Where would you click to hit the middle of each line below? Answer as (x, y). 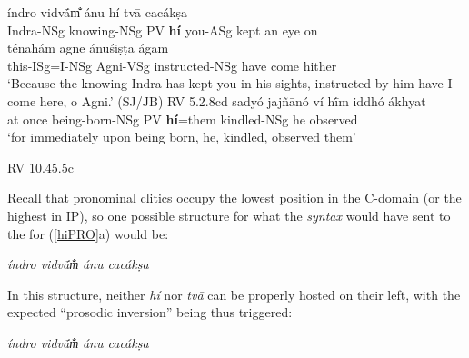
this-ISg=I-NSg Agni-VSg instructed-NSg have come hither (172, 65)
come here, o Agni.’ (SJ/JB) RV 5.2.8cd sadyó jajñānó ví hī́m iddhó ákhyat (217, 100)
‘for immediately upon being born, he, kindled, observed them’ (182, 137)
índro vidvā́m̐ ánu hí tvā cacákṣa (98, 12)
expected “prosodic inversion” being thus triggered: (150, 312)
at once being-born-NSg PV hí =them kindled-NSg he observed (183, 119)
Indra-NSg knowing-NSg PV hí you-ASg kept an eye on (163, 30)
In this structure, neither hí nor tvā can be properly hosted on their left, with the (234, 294)
